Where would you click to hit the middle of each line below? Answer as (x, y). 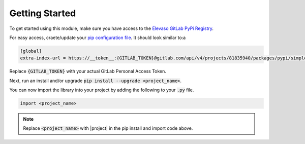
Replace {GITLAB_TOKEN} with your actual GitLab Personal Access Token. (88, 71)
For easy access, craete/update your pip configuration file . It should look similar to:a (98, 38)
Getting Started (43, 13)
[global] (31, 51)
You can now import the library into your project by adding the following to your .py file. (102, 90)
